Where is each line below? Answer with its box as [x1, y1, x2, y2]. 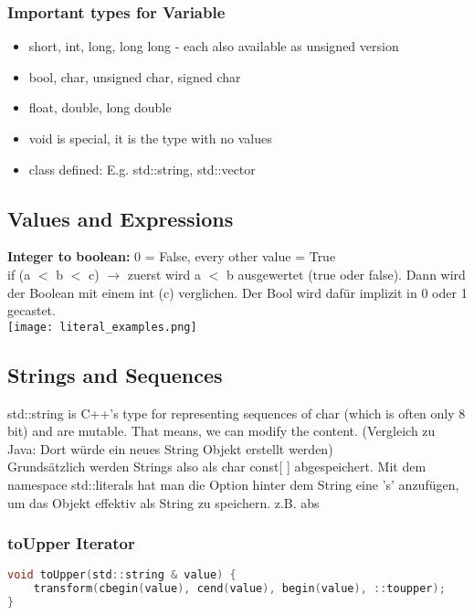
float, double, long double [28, 98, 172, 117]
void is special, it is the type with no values [28, 129, 272, 147]
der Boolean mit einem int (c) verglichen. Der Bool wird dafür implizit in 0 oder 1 [7, 282, 468, 302]
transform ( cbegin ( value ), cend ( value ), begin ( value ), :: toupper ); [33, 582, 446, 596]
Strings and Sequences [7, 360, 223, 388]
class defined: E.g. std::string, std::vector [28, 159, 256, 178]
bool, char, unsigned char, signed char [28, 67, 241, 86]
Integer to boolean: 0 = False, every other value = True [7, 247, 336, 266]
